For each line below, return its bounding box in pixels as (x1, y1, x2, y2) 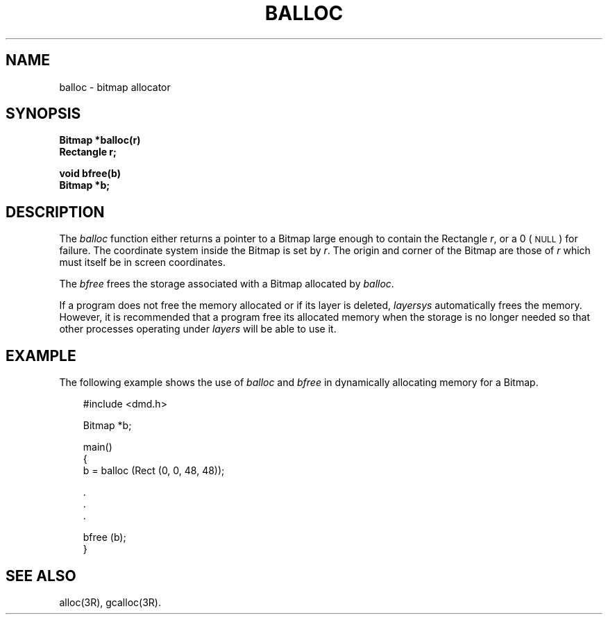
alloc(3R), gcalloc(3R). (59, 596, 161, 608)
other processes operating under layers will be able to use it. (59, 323, 337, 335)
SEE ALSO (6, 567, 76, 585)
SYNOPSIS (6, 105, 81, 123)
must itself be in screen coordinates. (59, 256, 226, 269)
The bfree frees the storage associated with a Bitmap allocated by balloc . (59, 278, 394, 290)
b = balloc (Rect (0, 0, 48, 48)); (83, 464, 225, 477)
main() (83, 441, 112, 453)
